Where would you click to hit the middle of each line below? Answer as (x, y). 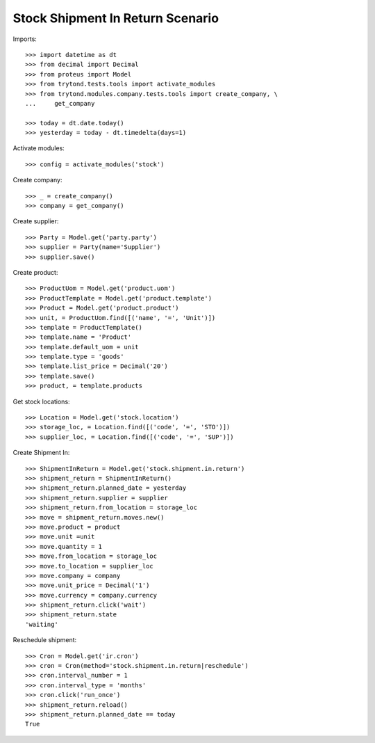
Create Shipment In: (41, 453)
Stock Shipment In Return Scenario (116, 18)
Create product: (35, 272)
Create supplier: (36, 221)
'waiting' (42, 624)
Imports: (25, 39)
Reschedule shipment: (45, 640)
